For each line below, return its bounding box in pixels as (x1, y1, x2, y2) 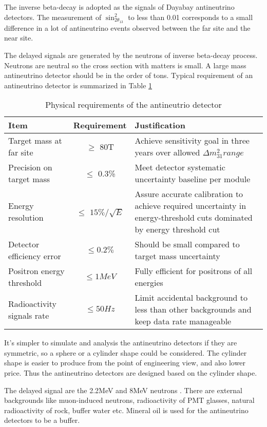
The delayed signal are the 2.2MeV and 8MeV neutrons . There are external (4, 384, 242, 395)
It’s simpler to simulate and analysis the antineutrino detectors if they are (4, 337, 237, 348)
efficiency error (8, 250, 61, 262)
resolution (8, 211, 44, 224)
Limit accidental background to (135, 292, 247, 304)
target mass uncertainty (135, 250, 220, 262)
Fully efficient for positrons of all (135, 265, 253, 277)
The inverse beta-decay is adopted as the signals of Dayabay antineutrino (4, 2, 235, 12)
